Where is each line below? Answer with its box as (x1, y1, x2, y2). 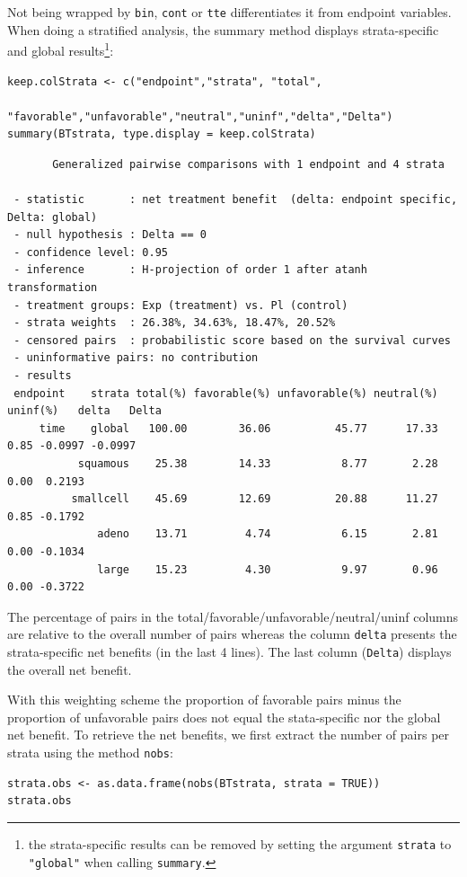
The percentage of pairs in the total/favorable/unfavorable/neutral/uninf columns (7, 607, 459, 625)
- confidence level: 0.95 (13, 245, 168, 259)
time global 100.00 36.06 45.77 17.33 (39, 421, 438, 435)
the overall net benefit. (7, 660, 132, 678)
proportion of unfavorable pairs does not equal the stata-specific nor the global (7, 707, 441, 726)
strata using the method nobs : (7, 743, 173, 761)
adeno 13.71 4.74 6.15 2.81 (97, 527, 438, 541)
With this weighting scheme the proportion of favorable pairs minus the (7, 690, 401, 709)
